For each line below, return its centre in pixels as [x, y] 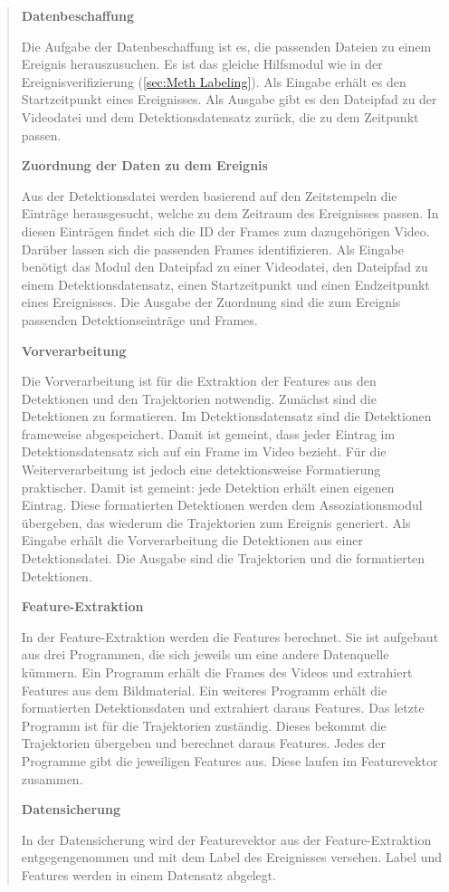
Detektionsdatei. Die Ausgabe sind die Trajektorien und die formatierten [223, 558]
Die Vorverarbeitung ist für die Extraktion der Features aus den [199, 381]
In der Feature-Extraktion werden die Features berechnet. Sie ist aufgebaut [230, 636]
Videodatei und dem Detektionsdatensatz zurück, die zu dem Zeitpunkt [220, 116]
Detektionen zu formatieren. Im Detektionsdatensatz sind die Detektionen [226, 416]
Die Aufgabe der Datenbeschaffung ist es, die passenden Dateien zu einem [226, 46]
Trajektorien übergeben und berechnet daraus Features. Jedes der [204, 743]
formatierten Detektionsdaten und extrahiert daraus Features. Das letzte [223, 708]
